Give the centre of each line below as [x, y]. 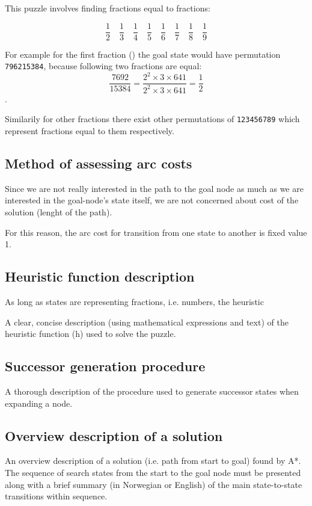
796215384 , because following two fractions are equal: [103, 66]
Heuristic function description [100, 276]
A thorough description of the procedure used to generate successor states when [152, 391]
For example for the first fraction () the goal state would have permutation [143, 54]
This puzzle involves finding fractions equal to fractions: [108, 8]
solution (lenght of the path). [59, 212]
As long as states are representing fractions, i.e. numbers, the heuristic [134, 302]
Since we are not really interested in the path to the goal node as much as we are [154, 188]
